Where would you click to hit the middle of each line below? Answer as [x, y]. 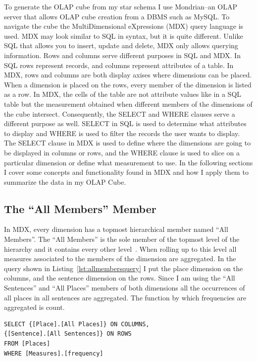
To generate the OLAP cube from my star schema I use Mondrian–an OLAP [121, 6]
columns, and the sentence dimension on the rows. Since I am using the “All [120, 278]
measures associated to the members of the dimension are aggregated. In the [120, 258]
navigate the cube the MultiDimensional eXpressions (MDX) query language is [124, 26]
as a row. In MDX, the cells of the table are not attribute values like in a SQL [123, 94]
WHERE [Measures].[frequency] [54, 353]
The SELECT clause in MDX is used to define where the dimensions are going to [128, 143]
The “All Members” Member [80, 208]
